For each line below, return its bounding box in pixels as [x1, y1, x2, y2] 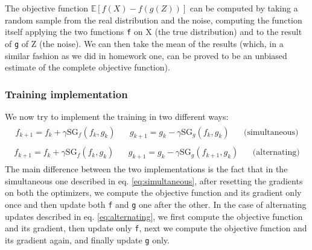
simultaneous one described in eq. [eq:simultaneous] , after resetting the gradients [5, 174, 303, 187]
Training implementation [5, 86, 128, 101]
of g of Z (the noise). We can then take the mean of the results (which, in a [5, 37, 284, 49]
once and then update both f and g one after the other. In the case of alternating [5, 198, 307, 210]
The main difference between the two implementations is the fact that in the [5, 163, 288, 175]
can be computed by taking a [189, 2, 298, 14]
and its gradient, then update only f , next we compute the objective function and [5, 222, 307, 234]
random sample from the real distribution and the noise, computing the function [5, 13, 302, 26]
